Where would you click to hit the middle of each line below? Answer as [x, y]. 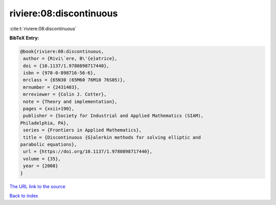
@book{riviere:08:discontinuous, [62, 51]
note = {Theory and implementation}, [70, 101]
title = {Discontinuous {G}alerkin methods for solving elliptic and [112, 137]
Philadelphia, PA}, [44, 123]
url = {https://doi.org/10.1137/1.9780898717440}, [88, 152]
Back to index [24, 196]
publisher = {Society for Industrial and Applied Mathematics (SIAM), [113, 116]
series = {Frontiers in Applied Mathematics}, [82, 130]
